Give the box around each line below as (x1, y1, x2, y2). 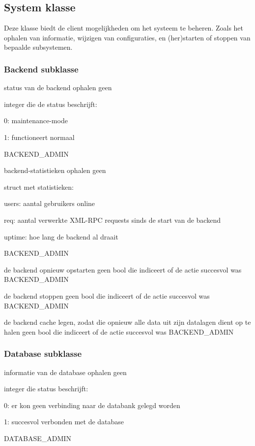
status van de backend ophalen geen (4, 82, 112, 93)
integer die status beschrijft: (4, 383, 88, 394)
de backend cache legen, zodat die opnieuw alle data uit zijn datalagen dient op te (4, 317, 251, 327)
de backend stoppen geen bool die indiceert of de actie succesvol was (4, 290, 210, 301)
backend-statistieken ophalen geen (4, 165, 106, 175)
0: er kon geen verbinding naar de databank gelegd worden (4, 400, 180, 410)
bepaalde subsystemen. (4, 42, 73, 52)
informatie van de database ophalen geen (4, 367, 127, 377)
